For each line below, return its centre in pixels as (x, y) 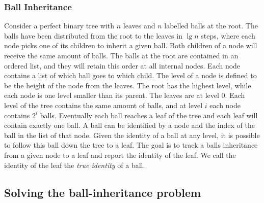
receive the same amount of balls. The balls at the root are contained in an (121, 55)
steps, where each (228, 35)
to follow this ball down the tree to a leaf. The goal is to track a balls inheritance (131, 145)
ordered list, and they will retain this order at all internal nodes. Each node (122, 65)
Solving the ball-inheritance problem (103, 192)
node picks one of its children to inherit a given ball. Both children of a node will (131, 45)
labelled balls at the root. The (211, 26)
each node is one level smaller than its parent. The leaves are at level (112, 95)
